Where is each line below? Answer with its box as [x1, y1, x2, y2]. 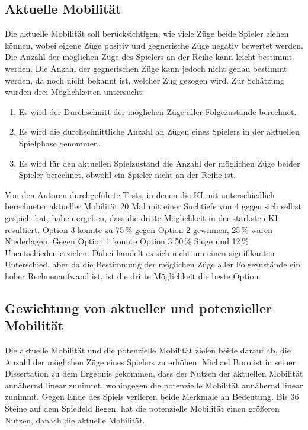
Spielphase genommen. [18, 136, 101, 149]
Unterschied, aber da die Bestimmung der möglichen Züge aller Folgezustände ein [5, 258, 300, 270]
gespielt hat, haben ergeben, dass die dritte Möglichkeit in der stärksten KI [5, 211, 278, 224]
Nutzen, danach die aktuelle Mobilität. [5, 413, 145, 426]
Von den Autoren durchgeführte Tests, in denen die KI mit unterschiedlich [5, 188, 275, 200]
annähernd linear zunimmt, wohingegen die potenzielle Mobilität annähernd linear [5, 378, 303, 391]
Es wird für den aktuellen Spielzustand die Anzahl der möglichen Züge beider [18, 157, 300, 169]
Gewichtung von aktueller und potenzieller [5, 298, 272, 317]
